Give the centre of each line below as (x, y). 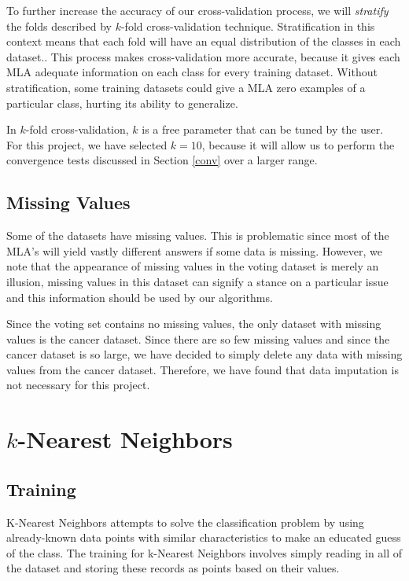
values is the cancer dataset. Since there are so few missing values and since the (198, 338)
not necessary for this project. (78, 385)
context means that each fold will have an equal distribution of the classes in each (204, 41)
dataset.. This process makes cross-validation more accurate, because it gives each (203, 56)
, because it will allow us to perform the (298, 144)
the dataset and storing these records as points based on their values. (173, 568)
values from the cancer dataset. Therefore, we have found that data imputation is (203, 369)
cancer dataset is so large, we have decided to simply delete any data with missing (204, 354)
